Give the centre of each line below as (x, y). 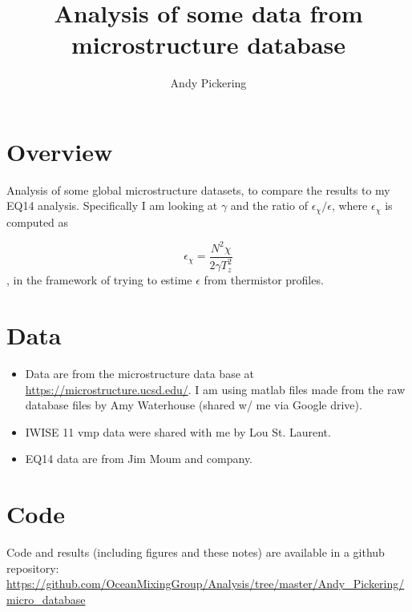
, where (349, 205)
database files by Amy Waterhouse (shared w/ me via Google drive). (194, 405)
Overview (60, 151)
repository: (33, 568)
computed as (38, 221)
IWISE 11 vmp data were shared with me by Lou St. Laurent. (178, 431)
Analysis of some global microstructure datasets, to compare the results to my (198, 189)
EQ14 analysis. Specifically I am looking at (112, 205)
